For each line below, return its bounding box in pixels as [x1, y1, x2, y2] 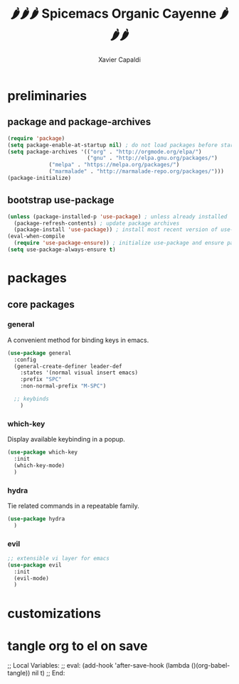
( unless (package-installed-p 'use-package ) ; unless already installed [7, 213, 228, 220]
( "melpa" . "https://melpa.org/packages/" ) [48, 161, 180, 169]
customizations [7, 605, 102, 621]
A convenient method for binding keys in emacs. [7, 336, 149, 344]
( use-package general [7, 349, 72, 356]
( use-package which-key [7, 449, 78, 456]
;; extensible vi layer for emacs [7, 555, 110, 562]
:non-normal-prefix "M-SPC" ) [20, 383, 107, 390]
